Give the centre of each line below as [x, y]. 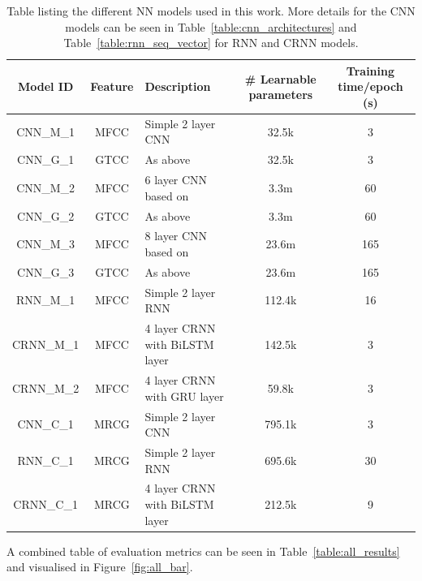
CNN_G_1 [46, 159]
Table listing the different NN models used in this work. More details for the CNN [211, 11]
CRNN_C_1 [45, 504]
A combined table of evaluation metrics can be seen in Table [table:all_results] [203, 551]
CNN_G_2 [46, 215]
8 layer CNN [176, 236]
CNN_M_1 [46, 131]
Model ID [45, 86]
